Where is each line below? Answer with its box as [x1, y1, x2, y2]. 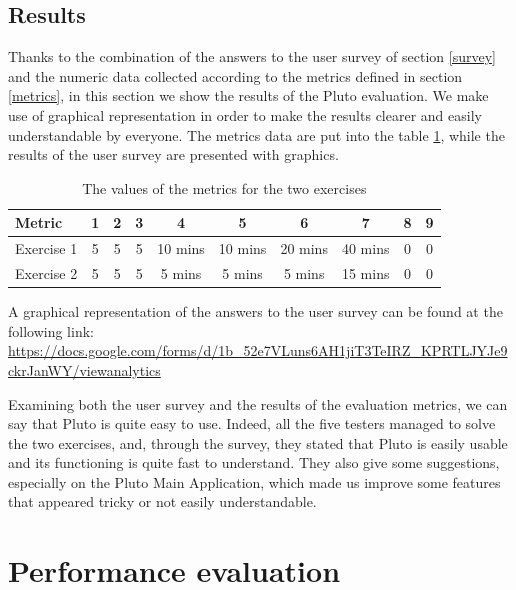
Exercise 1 [15, 238, 78, 259]
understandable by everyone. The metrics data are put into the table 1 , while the [8, 124, 505, 145]
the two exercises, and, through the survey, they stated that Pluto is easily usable [8, 432, 508, 453]
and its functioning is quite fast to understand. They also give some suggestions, [8, 452, 500, 473]
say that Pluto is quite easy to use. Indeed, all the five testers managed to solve [8, 413, 496, 434]
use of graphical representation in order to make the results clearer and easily [8, 104, 482, 125]
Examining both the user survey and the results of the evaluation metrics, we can [8, 393, 508, 414]
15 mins [341, 263, 390, 284]
